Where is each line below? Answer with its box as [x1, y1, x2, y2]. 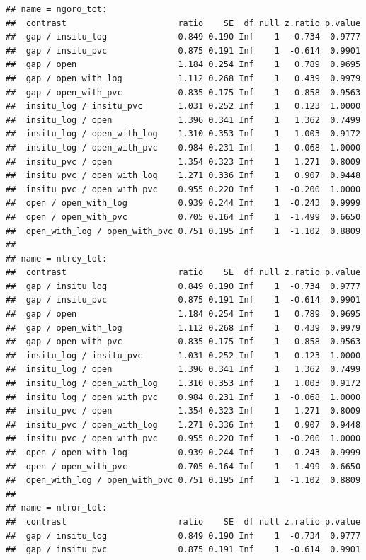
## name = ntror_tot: [6, 503, 108, 513]
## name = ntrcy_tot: [6, 253, 108, 264]
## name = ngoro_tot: [6, 4, 108, 14]
